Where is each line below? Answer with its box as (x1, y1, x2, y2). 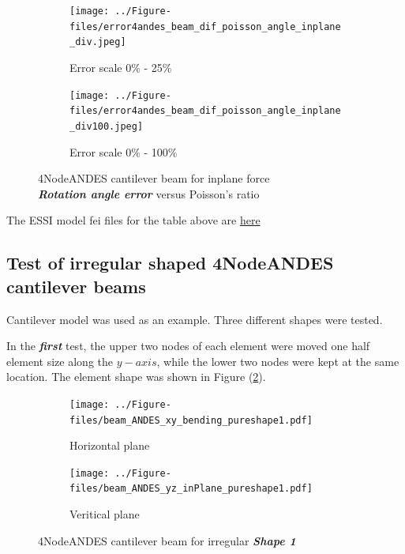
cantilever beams (6, 273, 146, 298)
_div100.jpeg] (69, 120, 144, 132)
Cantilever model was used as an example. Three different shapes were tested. (6, 311, 383, 327)
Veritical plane (69, 506, 140, 522)
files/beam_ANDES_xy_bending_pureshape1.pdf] (69, 414, 313, 426)
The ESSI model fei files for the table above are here (6, 212, 261, 228)
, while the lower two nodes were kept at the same (156, 352, 399, 369)
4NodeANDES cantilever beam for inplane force (38, 170, 270, 187)
